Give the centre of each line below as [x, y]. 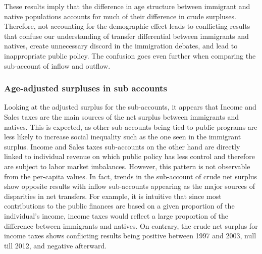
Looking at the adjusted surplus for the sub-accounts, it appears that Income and [130, 107]
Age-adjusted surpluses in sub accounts [86, 88]
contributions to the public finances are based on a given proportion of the [119, 206]
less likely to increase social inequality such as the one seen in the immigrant [123, 137]
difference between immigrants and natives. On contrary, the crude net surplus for [131, 225]
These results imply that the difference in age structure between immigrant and [127, 6]
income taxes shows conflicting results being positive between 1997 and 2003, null [130, 236]
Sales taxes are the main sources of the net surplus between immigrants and [121, 116]
